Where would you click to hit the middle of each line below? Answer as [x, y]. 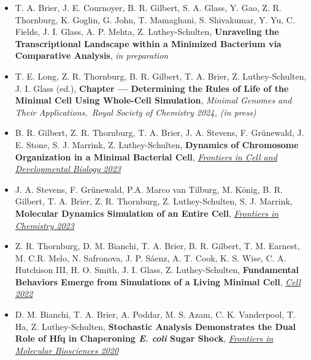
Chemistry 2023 [44, 225]
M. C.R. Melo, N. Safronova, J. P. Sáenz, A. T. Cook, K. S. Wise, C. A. [151, 257]
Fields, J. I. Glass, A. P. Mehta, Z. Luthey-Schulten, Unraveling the [147, 32]
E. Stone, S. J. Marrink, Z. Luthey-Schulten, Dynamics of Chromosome [157, 144]
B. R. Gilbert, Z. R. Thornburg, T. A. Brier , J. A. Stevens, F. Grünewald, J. [159, 133]
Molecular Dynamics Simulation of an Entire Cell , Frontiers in [147, 213]
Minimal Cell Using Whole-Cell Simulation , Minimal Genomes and [153, 100]
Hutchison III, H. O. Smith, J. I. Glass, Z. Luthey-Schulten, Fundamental [157, 270]
